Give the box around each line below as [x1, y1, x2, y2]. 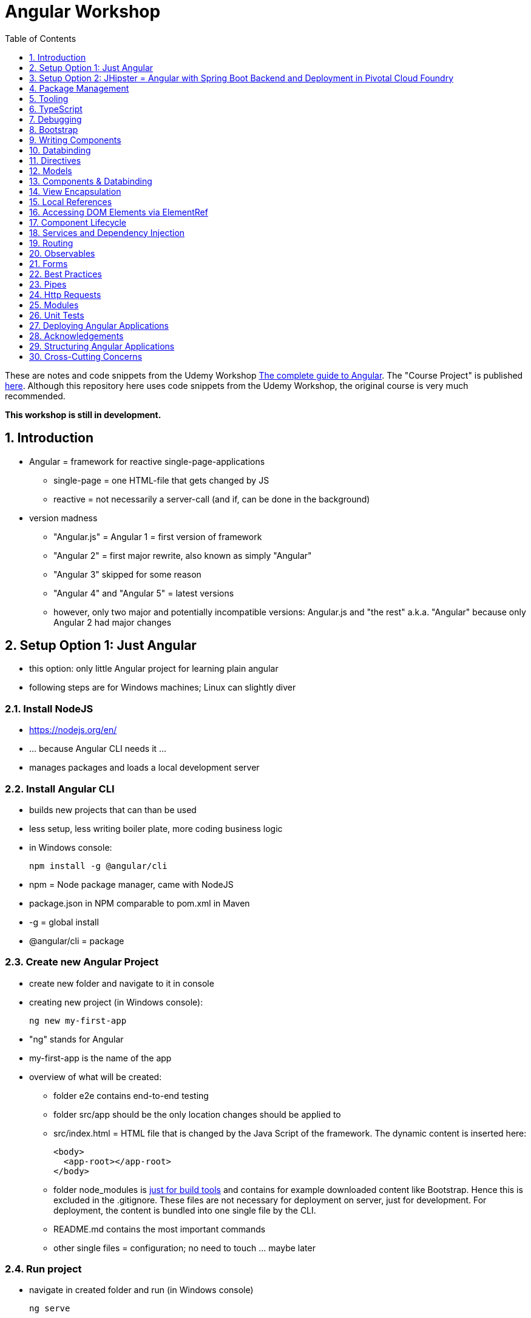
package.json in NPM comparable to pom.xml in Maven [29, 897, 250, 908]
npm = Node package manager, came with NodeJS [29, 879, 234, 890]
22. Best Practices [29, 268, 102, 279]
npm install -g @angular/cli [29, 860, 167, 871]
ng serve [29, 1303, 70, 1314]
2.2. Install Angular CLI [5, 782, 115, 795]
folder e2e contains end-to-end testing [53, 1090, 209, 1101]
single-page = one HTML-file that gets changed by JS [53, 475, 269, 485]
